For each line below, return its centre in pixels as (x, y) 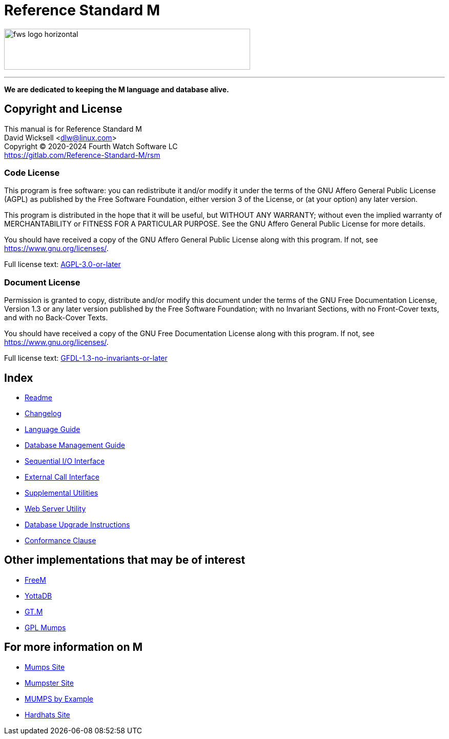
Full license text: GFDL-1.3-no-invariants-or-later (86, 358)
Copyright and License (63, 109)
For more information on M (74, 647)
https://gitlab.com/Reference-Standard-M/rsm (82, 155)
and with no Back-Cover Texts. (56, 318)
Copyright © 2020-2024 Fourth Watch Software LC (91, 146)
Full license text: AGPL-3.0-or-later (63, 264)
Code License (32, 172)
